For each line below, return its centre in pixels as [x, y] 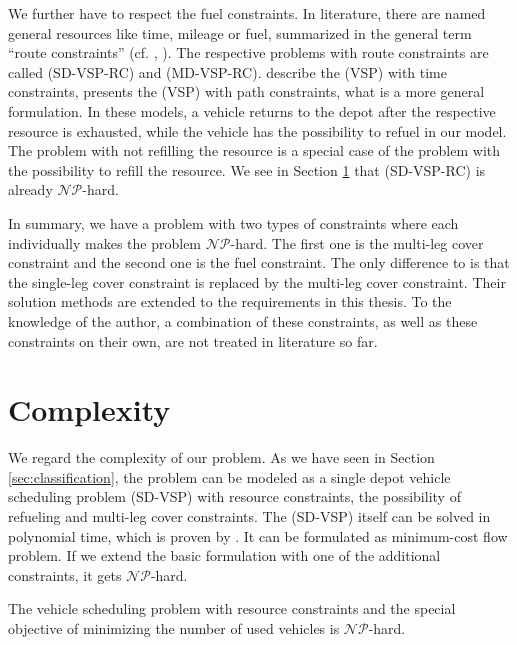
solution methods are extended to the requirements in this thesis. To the [230, 301]
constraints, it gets [65, 574]
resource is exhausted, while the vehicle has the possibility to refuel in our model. [257, 130]
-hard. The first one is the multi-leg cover [357, 242]
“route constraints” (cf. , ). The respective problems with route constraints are [248, 52]
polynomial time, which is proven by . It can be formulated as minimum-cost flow [258, 535]
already [30, 189]
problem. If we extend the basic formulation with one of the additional [224, 555]
